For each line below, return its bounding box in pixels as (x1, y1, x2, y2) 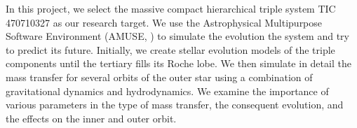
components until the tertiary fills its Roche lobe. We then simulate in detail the (6, 56, 351, 71)
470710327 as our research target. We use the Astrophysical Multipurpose (6, 15, 323, 29)
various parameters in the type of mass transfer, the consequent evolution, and (6, 97, 344, 112)
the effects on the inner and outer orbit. (6, 111, 177, 125)
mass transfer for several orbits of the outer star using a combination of (6, 69, 313, 84)
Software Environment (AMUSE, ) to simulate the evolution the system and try (6, 29, 349, 43)
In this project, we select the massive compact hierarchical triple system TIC (6, 1, 336, 15)
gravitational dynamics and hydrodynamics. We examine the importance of (6, 83, 329, 98)
